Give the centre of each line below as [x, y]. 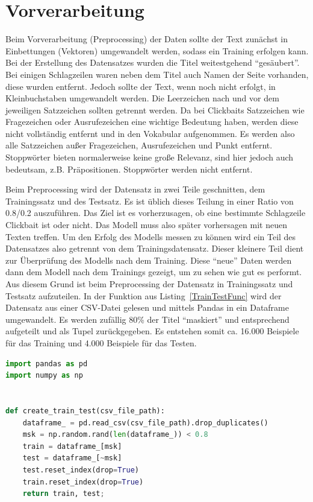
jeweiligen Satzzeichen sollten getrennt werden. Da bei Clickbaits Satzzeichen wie [155, 110]
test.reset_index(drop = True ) [81, 470]
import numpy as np [44, 376]
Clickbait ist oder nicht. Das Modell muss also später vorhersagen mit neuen [146, 225]
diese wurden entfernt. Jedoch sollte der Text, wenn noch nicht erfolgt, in [141, 86]
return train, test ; [64, 494]
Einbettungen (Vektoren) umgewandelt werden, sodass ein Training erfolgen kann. [157, 50]
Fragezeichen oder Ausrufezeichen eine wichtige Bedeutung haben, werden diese [152, 122]
